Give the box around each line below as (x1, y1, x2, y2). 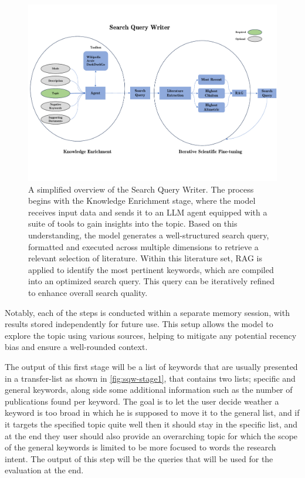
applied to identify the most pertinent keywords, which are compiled (28, 263, 274, 275)
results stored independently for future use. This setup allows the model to (5, 318, 273, 330)
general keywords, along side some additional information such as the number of (5, 383, 293, 396)
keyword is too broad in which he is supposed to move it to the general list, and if (5, 406, 300, 419)
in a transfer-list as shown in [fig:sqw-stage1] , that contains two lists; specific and (5, 372, 296, 384)
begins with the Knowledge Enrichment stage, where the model (28, 194, 256, 207)
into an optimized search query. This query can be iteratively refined (28, 275, 274, 287)
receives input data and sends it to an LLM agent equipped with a (28, 206, 267, 218)
